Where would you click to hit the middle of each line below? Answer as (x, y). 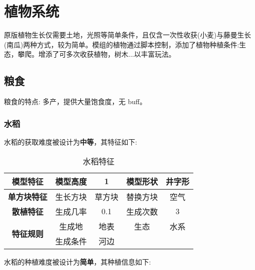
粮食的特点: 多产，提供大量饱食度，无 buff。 (75, 101)
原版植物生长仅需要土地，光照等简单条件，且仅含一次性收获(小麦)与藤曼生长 (127, 35)
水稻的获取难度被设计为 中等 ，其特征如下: (71, 141)
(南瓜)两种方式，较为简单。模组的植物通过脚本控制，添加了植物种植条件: (122, 44)
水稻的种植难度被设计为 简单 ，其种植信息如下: (77, 261)
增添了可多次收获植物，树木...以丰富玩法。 (107, 54)
